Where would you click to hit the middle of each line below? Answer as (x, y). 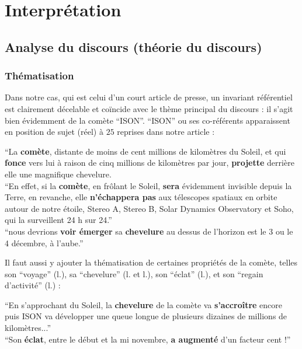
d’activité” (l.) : (33, 285)
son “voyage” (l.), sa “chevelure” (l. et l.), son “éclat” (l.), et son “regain (134, 273)
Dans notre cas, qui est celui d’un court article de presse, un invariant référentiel (149, 97)
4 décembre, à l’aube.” (44, 242)
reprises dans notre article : (166, 132)
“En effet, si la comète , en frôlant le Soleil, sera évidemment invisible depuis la (148, 185)
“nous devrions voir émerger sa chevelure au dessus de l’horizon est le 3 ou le (149, 231)
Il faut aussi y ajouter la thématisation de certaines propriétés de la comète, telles (151, 262)
